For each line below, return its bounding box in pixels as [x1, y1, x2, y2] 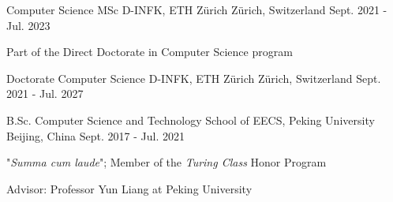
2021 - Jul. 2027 [6, 85, 84, 102]
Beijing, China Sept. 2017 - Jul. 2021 [6, 127, 185, 144]
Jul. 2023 [6, 17, 51, 33]
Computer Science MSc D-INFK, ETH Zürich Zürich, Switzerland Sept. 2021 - [6, 2, 387, 17]
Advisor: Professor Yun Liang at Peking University [6, 180, 253, 196]
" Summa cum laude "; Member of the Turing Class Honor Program [6, 154, 327, 170]
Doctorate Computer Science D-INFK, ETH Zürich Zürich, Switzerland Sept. [6, 69, 381, 86]
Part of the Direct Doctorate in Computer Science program [6, 43, 293, 60]
